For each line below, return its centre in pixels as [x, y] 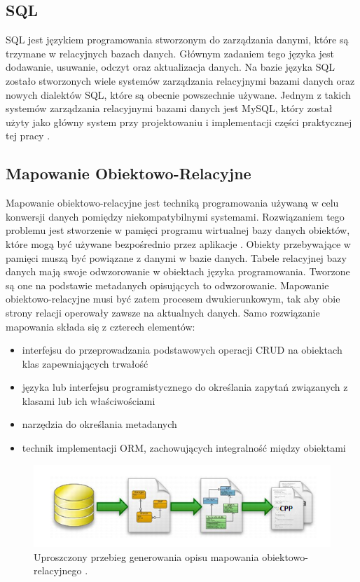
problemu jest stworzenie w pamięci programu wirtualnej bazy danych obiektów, [178, 230]
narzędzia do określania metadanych [99, 424]
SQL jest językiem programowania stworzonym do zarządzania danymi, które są [177, 40]
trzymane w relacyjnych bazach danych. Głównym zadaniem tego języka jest [170, 53]
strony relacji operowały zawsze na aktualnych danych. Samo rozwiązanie [163, 312]
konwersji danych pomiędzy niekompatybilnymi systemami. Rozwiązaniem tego [175, 216]
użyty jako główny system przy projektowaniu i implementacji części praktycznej [179, 122]
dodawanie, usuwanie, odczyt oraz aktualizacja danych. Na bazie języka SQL [171, 67]
